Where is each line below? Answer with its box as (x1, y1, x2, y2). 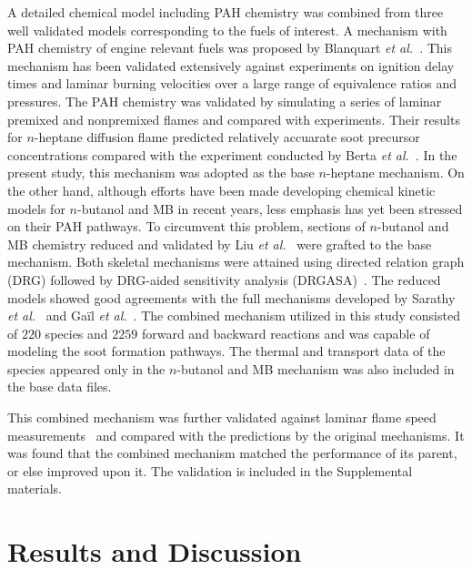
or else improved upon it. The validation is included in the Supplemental (7, 461, 413, 480)
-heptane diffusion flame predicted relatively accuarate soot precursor (34, 127, 420, 147)
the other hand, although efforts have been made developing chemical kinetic (7, 180, 436, 199)
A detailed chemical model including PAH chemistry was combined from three (7, 3, 444, 21)
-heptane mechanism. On (326, 163, 465, 182)
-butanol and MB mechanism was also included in (176, 359, 455, 378)
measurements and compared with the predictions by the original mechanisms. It (7, 425, 465, 444)
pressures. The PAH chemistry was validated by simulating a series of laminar (7, 91, 442, 110)
